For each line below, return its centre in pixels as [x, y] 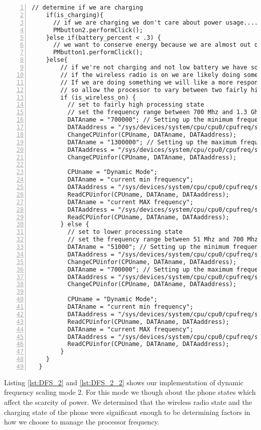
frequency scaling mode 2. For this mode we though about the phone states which [130, 392]
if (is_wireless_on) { [98, 97]
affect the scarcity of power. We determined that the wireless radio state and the [128, 402]
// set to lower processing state [125, 232]
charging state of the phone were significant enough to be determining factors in [127, 412]
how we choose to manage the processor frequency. [82, 422]
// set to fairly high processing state [136, 105]
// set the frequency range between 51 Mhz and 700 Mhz [163, 240]
